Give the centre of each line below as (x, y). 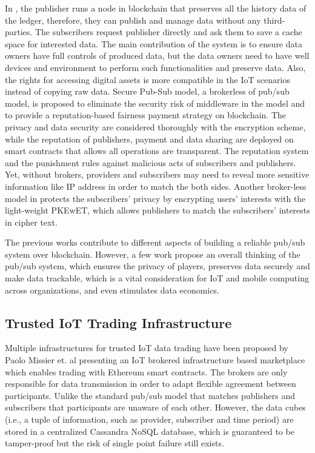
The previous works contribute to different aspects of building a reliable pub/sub (155, 242)
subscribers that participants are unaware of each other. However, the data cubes (155, 407)
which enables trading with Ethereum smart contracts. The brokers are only (146, 371)
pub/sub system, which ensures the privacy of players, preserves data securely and (157, 266)
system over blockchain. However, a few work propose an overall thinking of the (153, 254)
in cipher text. (31, 222)
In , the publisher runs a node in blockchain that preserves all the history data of (156, 8)
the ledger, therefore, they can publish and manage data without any (133, 20)
